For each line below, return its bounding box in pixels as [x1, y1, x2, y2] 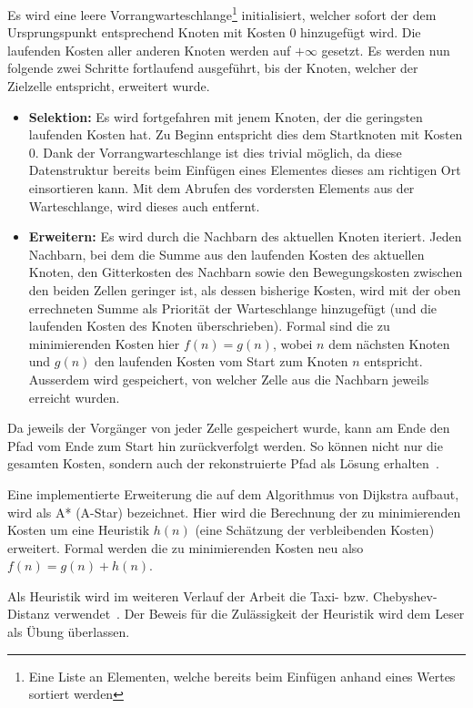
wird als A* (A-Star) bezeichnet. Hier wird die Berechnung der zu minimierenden [7, 502, 461, 521]
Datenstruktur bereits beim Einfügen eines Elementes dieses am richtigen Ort [28, 160, 461, 180]
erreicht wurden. [28, 387, 120, 406]
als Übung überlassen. [7, 622, 130, 641]
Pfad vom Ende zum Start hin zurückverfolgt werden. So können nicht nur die [7, 436, 443, 455]
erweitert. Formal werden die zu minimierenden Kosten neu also [7, 538, 364, 557]
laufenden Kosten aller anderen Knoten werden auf [7, 40, 291, 59]
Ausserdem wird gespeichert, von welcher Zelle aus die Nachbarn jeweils [28, 369, 429, 388]
